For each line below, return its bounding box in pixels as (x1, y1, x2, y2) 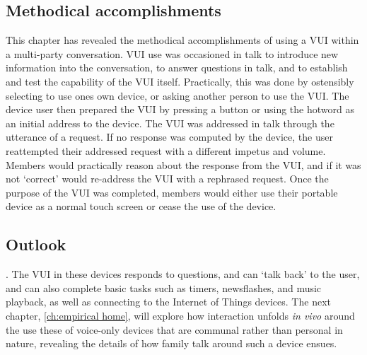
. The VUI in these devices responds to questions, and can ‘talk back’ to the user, (6, 267, 360, 281)
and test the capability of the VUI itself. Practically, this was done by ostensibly (6, 74, 354, 88)
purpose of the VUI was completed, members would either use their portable (6, 185, 338, 199)
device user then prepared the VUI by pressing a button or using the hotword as (6, 102, 354, 117)
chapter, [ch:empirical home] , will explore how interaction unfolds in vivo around (6, 308, 355, 322)
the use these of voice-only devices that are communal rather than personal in (6, 322, 343, 337)
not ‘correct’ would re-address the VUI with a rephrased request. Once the (6, 171, 329, 186)
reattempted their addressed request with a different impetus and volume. (6, 143, 326, 158)
